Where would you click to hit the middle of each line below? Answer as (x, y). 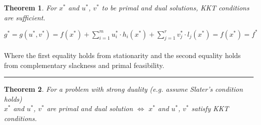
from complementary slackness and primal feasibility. (84, 65)
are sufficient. (25, 17)
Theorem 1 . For (30, 7)
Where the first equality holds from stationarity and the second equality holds (123, 55)
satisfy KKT (210, 108)
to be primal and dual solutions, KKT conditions (176, 7)
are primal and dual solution (90, 108)
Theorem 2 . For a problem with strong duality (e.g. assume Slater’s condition (124, 89)
